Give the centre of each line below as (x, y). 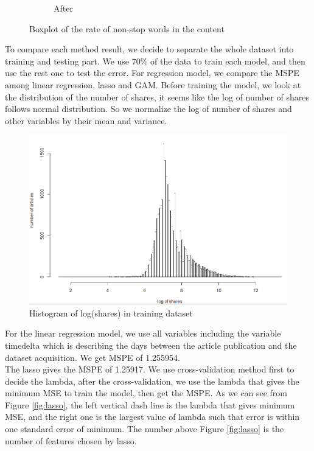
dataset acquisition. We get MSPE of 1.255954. (92, 357)
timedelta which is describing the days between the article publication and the (151, 345)
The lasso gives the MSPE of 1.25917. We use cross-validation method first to (150, 369)
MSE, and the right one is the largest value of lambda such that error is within (152, 417)
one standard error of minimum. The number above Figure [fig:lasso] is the (145, 429)
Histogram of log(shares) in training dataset (111, 313)
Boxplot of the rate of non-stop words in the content (127, 28)
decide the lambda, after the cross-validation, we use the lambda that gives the (152, 381)
